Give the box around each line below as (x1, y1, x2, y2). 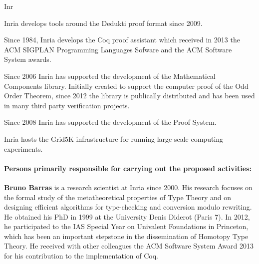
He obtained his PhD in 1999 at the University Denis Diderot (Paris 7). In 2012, (4, 211, 250, 222)
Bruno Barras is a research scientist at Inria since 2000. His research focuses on (4, 182, 253, 192)
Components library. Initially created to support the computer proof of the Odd (4, 80, 249, 91)
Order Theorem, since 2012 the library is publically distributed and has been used (4, 90, 255, 101)
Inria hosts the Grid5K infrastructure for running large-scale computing (4, 133, 224, 144)
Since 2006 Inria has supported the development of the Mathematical (4, 70, 216, 81)
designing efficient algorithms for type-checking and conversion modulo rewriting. (4, 202, 252, 212)
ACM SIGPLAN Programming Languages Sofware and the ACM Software (4, 44, 232, 54)
